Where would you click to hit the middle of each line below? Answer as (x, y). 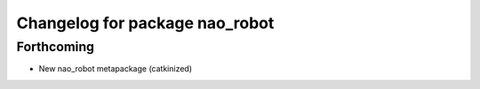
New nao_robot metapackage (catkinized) (116, 69)
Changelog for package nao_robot (145, 23)
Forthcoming (56, 47)
